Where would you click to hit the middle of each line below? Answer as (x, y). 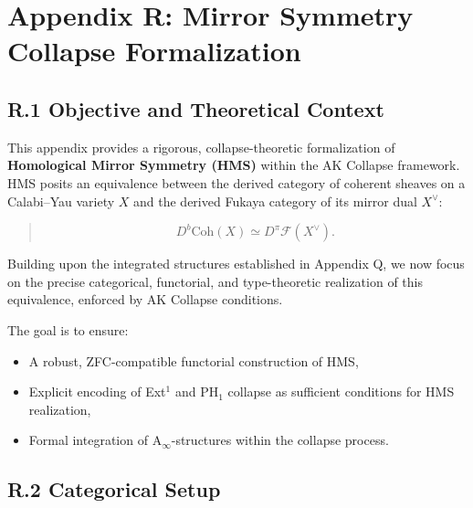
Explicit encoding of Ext (97, 392)
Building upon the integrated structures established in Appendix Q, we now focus (236, 264)
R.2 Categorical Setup (114, 489)
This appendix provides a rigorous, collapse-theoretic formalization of (201, 147)
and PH (197, 392)
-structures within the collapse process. (280, 440)
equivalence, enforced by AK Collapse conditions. (145, 299)
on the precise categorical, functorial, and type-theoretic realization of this (215, 281)
